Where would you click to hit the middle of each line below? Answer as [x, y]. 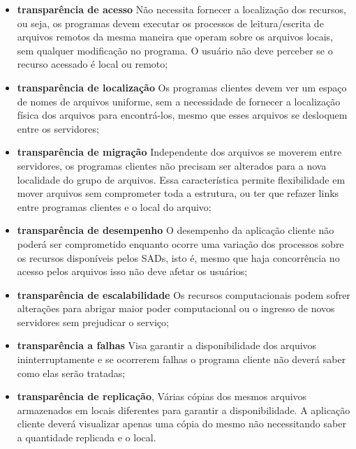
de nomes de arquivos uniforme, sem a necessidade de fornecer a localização [179, 101]
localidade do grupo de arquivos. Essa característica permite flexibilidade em [181, 179]
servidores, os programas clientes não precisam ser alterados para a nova [172, 165]
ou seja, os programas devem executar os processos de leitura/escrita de [170, 23]
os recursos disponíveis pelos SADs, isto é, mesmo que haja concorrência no [178, 257]
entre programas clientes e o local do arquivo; [114, 206]
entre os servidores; [58, 128]
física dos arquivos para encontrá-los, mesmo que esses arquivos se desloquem [182, 115]
